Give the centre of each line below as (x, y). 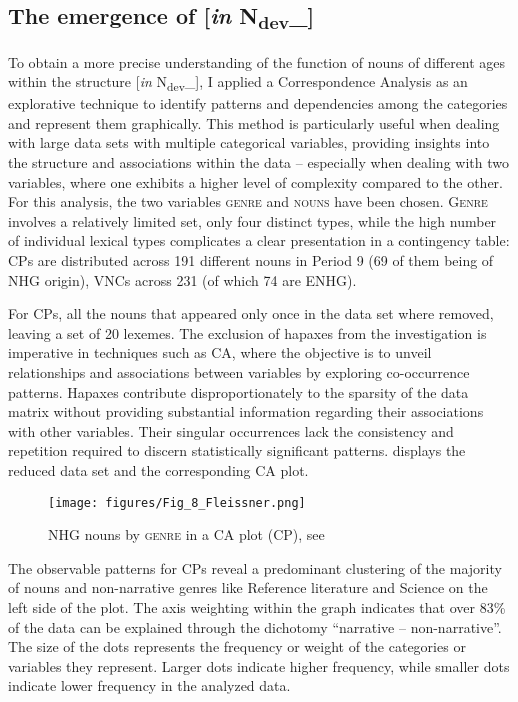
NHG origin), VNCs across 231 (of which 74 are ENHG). (182, 279)
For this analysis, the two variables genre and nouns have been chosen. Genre (248, 201)
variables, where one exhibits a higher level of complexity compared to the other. (255, 181)
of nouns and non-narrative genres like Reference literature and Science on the (248, 587)
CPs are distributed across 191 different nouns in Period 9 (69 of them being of (251, 259)
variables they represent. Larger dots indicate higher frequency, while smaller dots (259, 665)
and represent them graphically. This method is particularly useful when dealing (254, 122)
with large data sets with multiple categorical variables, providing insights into (249, 142)
